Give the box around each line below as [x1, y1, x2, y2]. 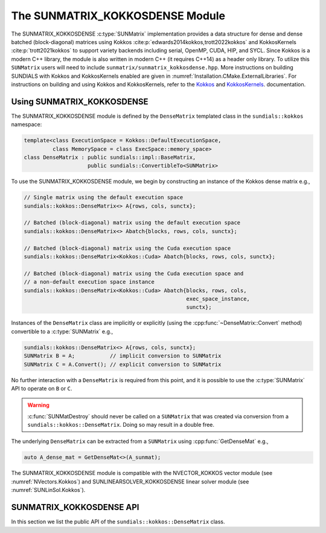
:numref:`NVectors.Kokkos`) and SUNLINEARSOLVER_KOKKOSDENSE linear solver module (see [11, 477, 249, 485]
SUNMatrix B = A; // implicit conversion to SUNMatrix [24, 353, 222, 359]
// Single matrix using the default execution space [24, 194, 184, 201]
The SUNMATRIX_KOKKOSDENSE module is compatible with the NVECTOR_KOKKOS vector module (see [11, 470, 273, 477]
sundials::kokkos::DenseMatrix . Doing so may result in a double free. [27, 421, 214, 429]
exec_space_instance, [186, 296, 251, 302]
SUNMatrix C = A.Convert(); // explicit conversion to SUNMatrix [24, 361, 222, 368]
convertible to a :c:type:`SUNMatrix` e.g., [11, 328, 113, 335]
